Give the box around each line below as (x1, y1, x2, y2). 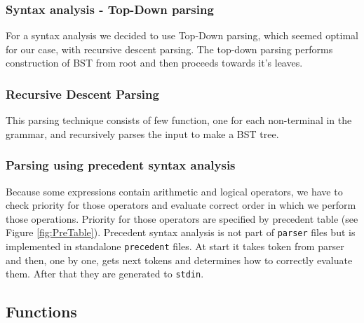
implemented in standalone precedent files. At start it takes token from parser (6, 239, 344, 254)
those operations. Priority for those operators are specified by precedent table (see (6, 211, 358, 226)
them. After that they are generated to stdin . (6, 266, 204, 281)
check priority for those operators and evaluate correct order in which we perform (6, 198, 356, 212)
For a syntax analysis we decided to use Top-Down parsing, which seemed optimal (6, 28, 358, 43)
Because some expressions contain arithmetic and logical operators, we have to (6, 184, 343, 198)
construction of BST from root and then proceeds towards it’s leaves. (6, 55, 303, 70)
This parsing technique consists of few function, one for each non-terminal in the (6, 113, 352, 128)
